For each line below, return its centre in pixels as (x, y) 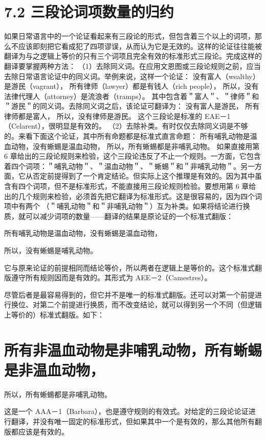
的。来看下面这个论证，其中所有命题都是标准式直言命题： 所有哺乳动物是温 (131, 136)
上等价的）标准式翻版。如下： (54, 314)
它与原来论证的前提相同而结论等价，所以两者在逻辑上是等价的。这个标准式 (129, 267)
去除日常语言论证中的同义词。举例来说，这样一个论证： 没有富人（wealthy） (132, 76)
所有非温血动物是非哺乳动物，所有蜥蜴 (133, 349)
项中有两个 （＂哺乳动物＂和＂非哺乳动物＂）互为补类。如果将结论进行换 (127, 206)
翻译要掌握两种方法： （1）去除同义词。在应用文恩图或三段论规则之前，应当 (132, 66)
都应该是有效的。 (40, 431)
